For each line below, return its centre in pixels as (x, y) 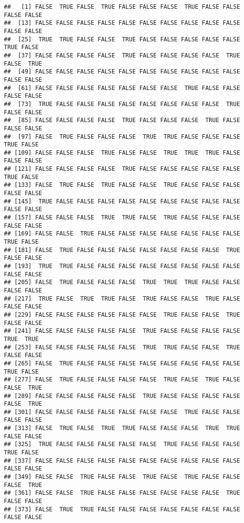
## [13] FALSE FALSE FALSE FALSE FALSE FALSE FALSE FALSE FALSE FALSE (122, 23)
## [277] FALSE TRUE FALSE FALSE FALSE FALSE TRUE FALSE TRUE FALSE (122, 380)
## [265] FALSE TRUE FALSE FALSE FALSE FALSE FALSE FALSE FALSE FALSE (122, 363)
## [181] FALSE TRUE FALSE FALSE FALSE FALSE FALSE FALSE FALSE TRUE (122, 250)
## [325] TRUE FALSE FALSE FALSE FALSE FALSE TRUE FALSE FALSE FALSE (122, 444)
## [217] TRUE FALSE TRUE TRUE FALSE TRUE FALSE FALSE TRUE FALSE (122, 298)
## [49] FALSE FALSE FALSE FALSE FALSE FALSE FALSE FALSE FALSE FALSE (122, 72)
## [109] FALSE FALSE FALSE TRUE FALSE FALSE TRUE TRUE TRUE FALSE (122, 153)
